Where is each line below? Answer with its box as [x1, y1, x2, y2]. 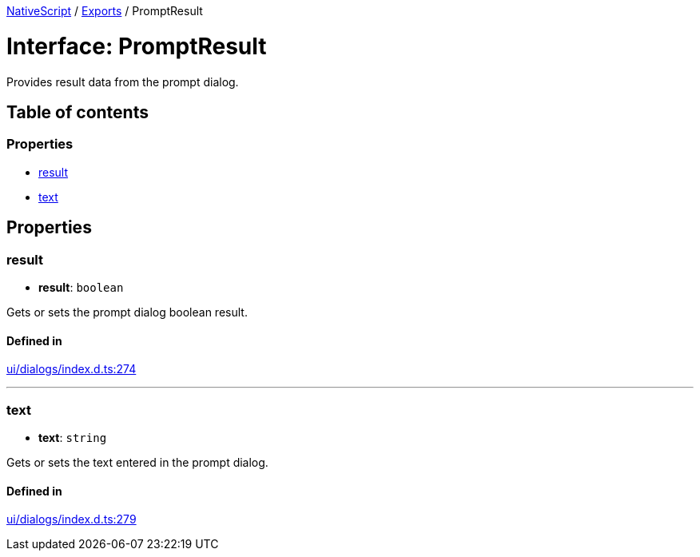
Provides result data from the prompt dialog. [6, 74, 239, 89]
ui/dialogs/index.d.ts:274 [6, 362, 137, 376]
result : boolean [38, 280, 124, 294]
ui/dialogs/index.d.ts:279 [6, 512, 137, 527]
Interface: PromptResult [6, 32, 267, 60]
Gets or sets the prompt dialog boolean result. [6, 304, 248, 319]
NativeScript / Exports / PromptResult [6, 4, 203, 18]
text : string [38, 430, 107, 444]
